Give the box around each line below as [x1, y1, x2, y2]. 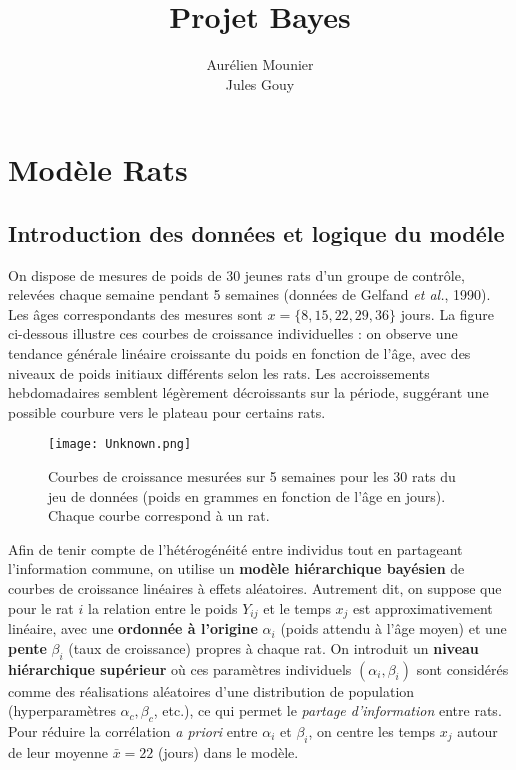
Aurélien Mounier [206, 54, 314, 75]
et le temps [263, 597, 331, 618]
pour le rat [8, 597, 74, 618]
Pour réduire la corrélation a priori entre [8, 720, 258, 741]
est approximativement [353, 597, 493, 618]
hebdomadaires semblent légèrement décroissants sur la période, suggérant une [8, 382, 489, 403]
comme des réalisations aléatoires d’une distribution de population [8, 680, 415, 701]
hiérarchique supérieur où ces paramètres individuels [8, 658, 352, 679]
